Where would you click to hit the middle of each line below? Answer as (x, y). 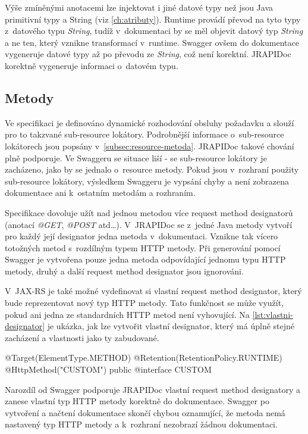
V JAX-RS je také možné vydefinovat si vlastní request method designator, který (153, 291)
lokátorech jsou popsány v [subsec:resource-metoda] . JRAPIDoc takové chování (150, 146)
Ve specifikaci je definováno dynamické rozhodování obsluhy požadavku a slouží (150, 122)
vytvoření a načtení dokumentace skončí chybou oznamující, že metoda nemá (145, 412)
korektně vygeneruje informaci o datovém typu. (92, 65)
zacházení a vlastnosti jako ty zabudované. (82, 337)
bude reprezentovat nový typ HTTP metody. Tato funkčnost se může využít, (144, 303)
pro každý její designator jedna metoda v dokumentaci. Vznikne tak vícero (142, 236)
